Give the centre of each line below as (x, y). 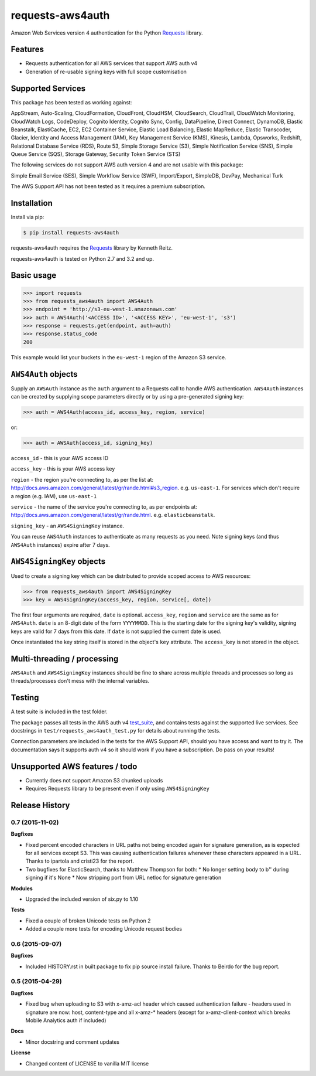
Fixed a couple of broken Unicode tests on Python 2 (88, 921)
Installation (32, 203)
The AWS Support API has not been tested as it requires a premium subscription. (108, 186)
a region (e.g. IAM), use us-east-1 (54, 496)
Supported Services (48, 88)
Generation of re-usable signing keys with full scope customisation (106, 71)
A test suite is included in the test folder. (59, 711)
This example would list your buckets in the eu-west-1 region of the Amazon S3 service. (118, 357)
